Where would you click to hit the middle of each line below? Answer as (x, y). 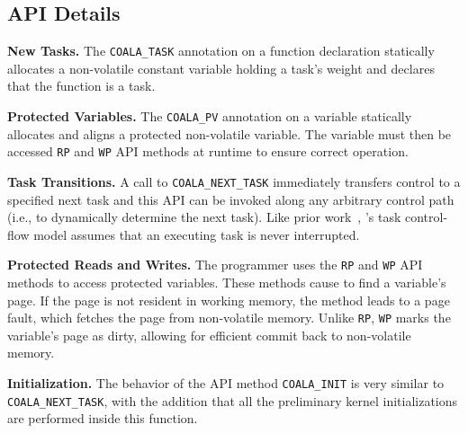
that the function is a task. (81, 86)
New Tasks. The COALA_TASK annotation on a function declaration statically (221, 51)
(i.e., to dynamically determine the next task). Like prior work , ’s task (204, 217)
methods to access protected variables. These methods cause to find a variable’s (227, 283)
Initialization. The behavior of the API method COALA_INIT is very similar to (226, 383)
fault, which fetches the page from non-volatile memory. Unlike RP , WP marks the (229, 318)
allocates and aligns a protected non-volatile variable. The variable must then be (229, 133)
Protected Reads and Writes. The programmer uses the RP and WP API (215, 265)
